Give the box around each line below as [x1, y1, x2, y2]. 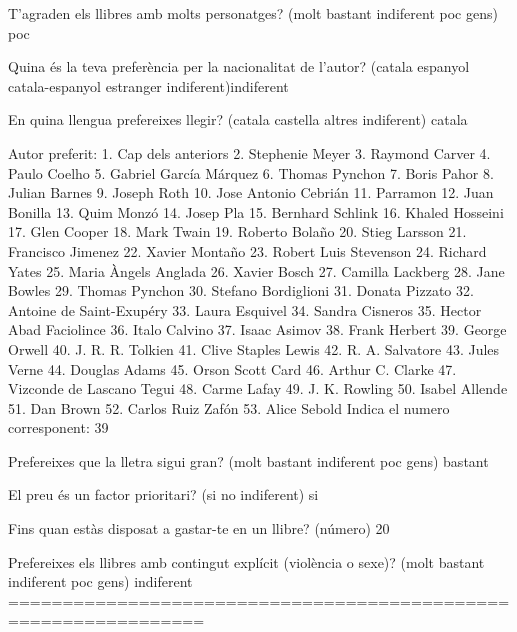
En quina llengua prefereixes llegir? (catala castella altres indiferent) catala [8, 109, 468, 130]
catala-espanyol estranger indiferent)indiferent [8, 75, 289, 96]
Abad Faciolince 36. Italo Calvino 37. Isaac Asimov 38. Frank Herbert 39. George [8, 319, 507, 340]
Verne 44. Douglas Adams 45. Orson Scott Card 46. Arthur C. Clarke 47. [8, 358, 457, 379]
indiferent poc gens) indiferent [8, 571, 193, 592]
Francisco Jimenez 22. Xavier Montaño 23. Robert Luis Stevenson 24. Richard [8, 240, 487, 261]
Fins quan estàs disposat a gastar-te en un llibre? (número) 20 [8, 518, 390, 539]
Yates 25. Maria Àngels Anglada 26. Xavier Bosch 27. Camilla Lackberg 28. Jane [8, 260, 505, 281]
